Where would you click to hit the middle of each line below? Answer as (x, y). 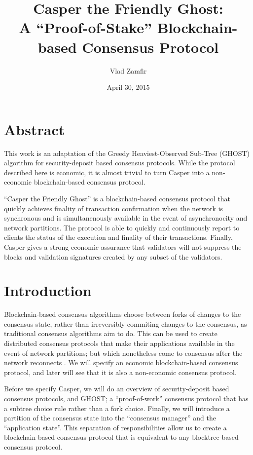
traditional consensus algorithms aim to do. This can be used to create (111, 333)
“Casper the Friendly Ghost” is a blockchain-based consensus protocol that (117, 198)
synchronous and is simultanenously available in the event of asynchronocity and (126, 218)
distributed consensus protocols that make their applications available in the (119, 343)
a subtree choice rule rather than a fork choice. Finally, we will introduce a (117, 408)
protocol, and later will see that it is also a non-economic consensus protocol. (120, 372)
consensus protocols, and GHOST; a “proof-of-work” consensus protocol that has (126, 398)
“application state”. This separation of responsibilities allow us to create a (115, 427)
